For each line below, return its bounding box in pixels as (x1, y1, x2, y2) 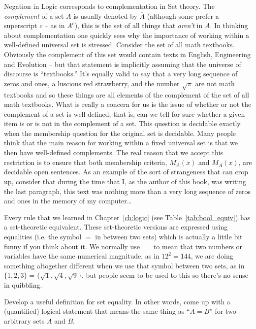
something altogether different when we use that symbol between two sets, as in (4, 260, 245, 270)
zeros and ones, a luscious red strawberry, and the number (4, 78, 180, 88)
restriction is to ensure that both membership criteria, (4, 157, 167, 167)
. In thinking (210, 20, 248, 31)
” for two (209, 306, 236, 316)
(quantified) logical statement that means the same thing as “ (4, 306, 190, 316)
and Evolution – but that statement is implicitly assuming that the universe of (4, 59, 241, 69)
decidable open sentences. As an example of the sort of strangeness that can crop (4, 166, 249, 177)
